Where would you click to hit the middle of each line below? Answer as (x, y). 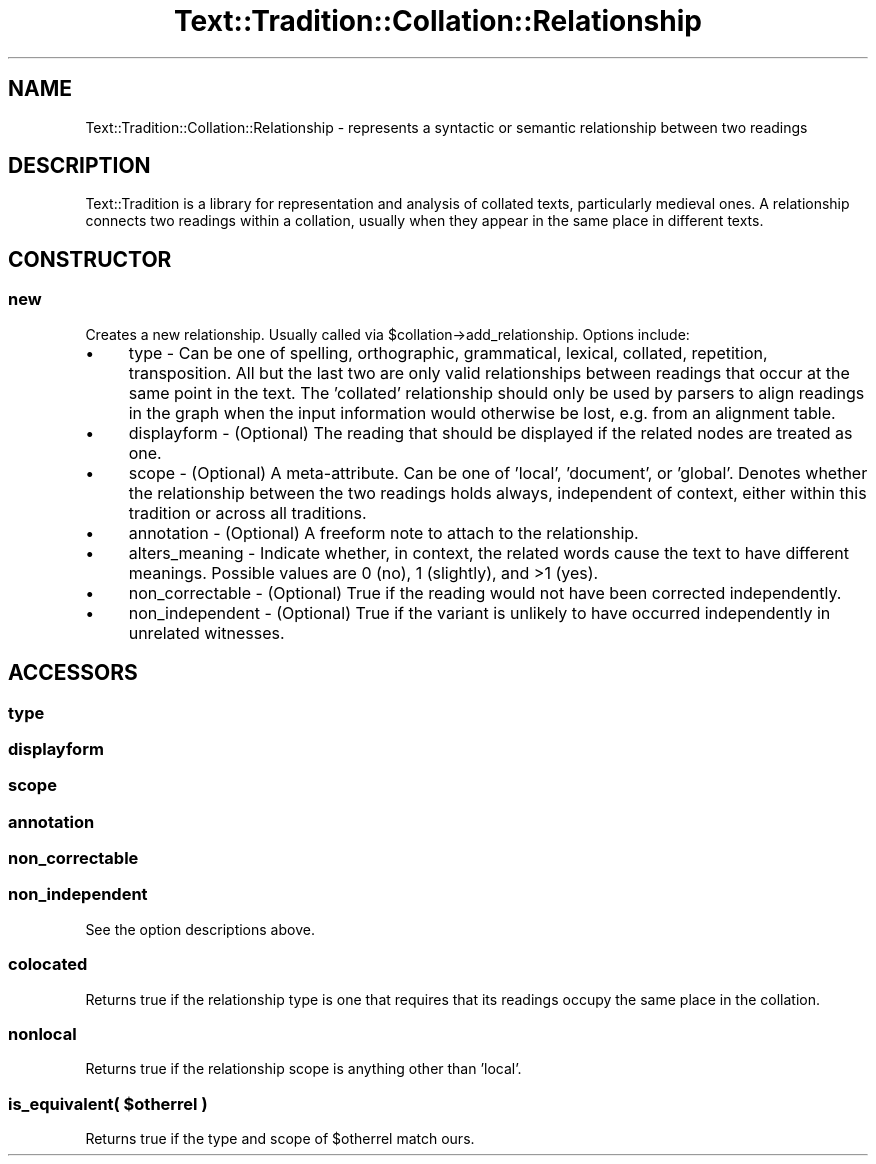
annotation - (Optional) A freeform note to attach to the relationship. (383, 532)
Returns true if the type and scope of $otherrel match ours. (280, 1138)
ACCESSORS (73, 673)
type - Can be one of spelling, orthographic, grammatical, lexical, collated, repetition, (448, 352)
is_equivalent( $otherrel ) (108, 1103)
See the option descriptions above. (200, 929)
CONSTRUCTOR (90, 259)
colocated (48, 964)
